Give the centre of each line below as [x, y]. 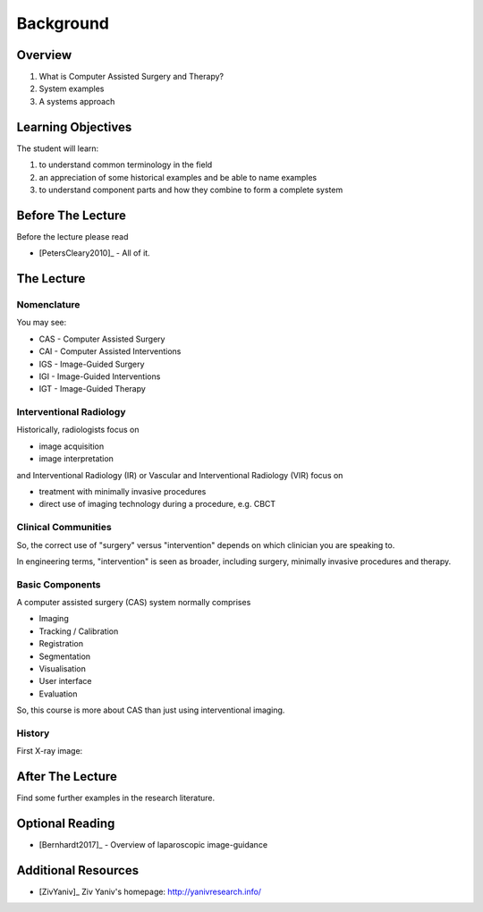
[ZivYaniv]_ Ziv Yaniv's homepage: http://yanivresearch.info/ [150, 892]
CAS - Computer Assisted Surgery [102, 339]
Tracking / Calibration [79, 631]
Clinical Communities [64, 528]
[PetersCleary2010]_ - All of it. [95, 253]
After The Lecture [67, 777]
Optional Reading [66, 824]
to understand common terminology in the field [126, 165]
